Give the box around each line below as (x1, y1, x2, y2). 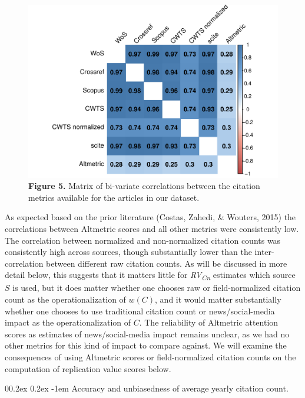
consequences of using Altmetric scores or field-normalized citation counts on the (5, 350, 296, 363)
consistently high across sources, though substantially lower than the (5, 246, 252, 258)
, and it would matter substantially (155, 293, 281, 305)
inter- (254, 246, 274, 258)
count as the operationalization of (5, 293, 126, 305)
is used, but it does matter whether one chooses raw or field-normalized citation (12, 281, 301, 294)
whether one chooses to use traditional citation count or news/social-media (5, 304, 275, 317)
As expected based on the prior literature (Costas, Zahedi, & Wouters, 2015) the (5, 211, 296, 223)
